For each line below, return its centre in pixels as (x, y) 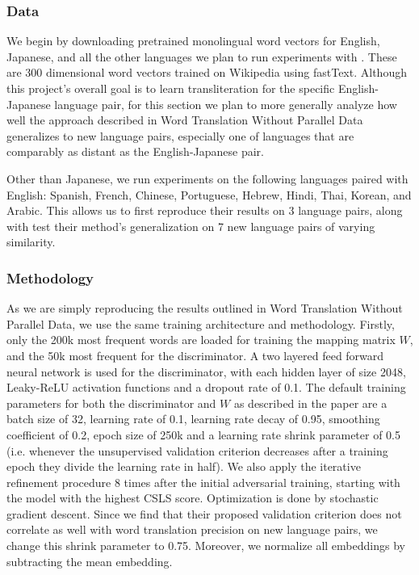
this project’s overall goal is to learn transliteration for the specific (171, 88)
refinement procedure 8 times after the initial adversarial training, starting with (203, 482)
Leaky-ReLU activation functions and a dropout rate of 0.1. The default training (206, 387)
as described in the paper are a (310, 403)
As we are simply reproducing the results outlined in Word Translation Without (205, 308)
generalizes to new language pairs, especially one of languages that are (180, 135)
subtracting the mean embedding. (90, 561)
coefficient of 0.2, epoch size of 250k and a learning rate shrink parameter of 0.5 (203, 434)
